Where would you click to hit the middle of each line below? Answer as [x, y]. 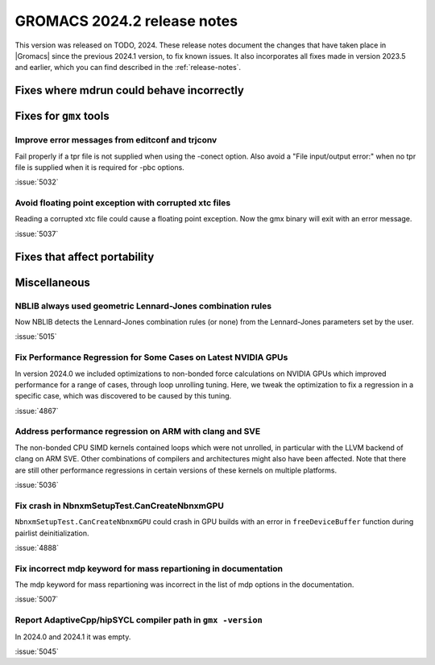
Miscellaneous [52, 282]
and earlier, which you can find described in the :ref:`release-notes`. [128, 68]
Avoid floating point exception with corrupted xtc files [123, 203]
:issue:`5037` [37, 233]
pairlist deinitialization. [52, 533]
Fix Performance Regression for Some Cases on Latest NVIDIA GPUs [151, 357]
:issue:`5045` [37, 651]
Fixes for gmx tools [62, 116]
